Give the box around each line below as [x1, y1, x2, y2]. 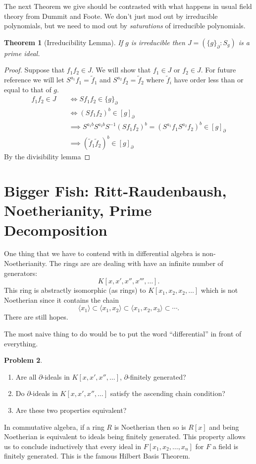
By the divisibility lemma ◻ [4, 151, 91, 162]
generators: [4, 267, 38, 278]
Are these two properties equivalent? [15, 405, 127, 415]
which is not [201, 285, 238, 295]
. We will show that [91, 65, 151, 75]
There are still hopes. [4, 312, 68, 322]
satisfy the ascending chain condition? [110, 388, 225, 398]
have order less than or [174, 74, 244, 85]
